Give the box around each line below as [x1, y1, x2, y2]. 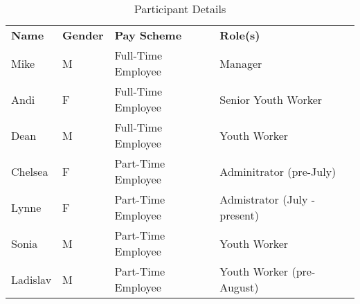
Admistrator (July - [219, 191, 316, 207]
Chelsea [11, 163, 48, 179]
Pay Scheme [114, 27, 182, 43]
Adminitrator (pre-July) [219, 163, 336, 179]
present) [219, 207, 259, 223]
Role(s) [219, 27, 260, 43]
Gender [62, 27, 104, 43]
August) [219, 279, 259, 295]
